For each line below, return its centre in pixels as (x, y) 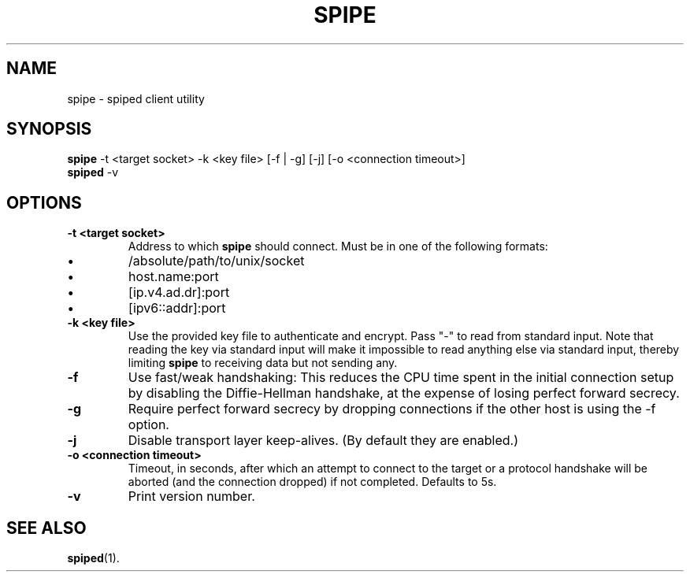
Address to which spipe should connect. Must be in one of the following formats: (338, 246)
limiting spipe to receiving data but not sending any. (263, 363)
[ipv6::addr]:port (177, 308)
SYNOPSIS (49, 129)
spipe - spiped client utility (136, 98)
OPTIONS (44, 202)
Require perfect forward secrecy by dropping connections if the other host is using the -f (392, 409)
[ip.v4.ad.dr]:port (179, 293)
